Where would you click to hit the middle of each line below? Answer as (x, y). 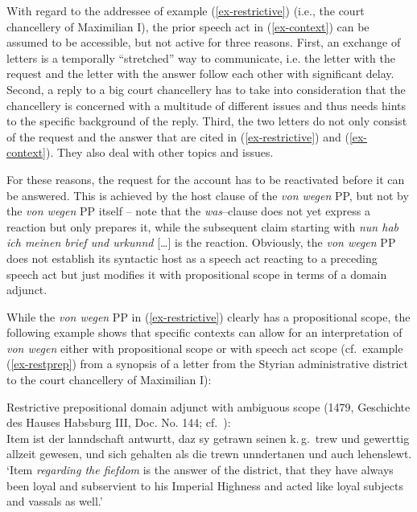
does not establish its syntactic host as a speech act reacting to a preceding (192, 258)
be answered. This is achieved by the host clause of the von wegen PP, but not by (208, 195)
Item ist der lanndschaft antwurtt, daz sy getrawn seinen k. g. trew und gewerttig (208, 438)
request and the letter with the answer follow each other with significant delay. (200, 74)
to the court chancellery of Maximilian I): (109, 380)
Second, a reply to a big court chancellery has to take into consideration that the (206, 89)
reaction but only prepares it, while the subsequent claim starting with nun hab (202, 226)
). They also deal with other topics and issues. (160, 152)
